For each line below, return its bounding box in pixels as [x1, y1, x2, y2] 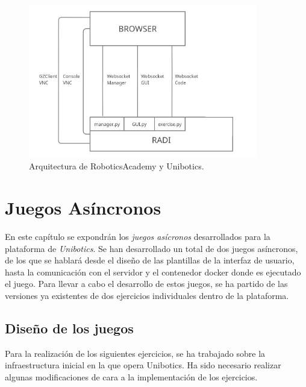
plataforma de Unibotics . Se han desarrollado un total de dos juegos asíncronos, [5, 242, 298, 254]
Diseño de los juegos [5, 319, 134, 338]
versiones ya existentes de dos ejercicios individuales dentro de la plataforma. [5, 289, 289, 302]
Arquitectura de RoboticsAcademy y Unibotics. [29, 160, 204, 172]
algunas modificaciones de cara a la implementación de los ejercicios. [5, 371, 258, 383]
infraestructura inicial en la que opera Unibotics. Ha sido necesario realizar [5, 359, 281, 371]
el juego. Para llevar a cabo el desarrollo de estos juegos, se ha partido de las [5, 277, 288, 290]
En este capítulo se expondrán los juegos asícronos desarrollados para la [5, 230, 270, 243]
